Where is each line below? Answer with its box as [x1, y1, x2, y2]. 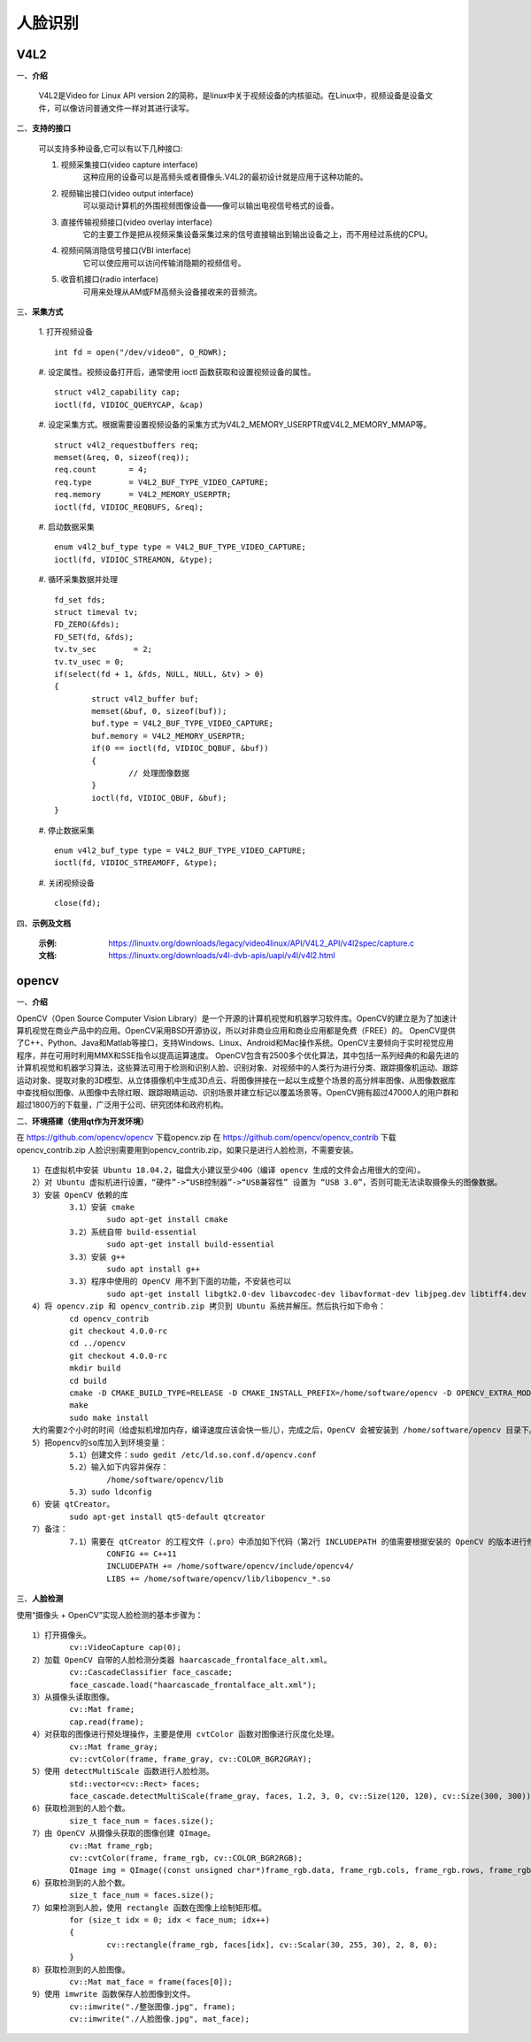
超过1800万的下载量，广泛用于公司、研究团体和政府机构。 [16, 1100, 229, 1110]
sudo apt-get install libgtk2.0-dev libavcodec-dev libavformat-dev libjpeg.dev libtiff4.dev [106, 1288, 527, 1299]
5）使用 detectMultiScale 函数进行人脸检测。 [32, 1766, 214, 1777]
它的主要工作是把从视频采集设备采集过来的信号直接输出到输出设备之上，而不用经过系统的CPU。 [82, 228, 433, 239]
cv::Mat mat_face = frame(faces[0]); [69, 1977, 234, 1986]
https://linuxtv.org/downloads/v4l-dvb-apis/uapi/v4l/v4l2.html [108, 950, 335, 961]
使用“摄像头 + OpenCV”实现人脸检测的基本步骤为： [16, 1609, 204, 1620]
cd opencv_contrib [69, 1314, 150, 1324]
